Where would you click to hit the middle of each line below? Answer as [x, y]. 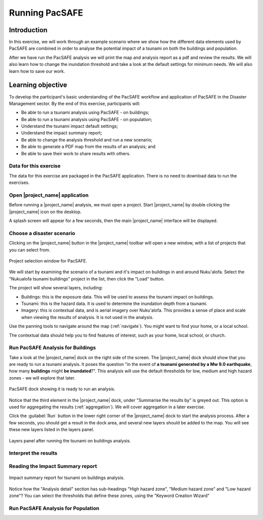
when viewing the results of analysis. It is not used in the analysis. [87, 317]
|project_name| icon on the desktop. [45, 212]
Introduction [28, 30]
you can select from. [30, 250]
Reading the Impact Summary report [53, 466]
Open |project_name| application [49, 195]
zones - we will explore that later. [42, 378]
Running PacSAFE [46, 13]
